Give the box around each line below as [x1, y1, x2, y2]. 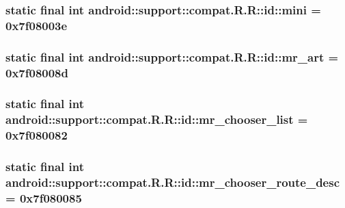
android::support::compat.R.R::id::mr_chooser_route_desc [5, 174, 340, 191]
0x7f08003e [5, 16, 68, 34]
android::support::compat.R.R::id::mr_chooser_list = [5, 111, 308, 128]
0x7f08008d [5, 64, 68, 81]
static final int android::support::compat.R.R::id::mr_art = [5, 48, 339, 65]
